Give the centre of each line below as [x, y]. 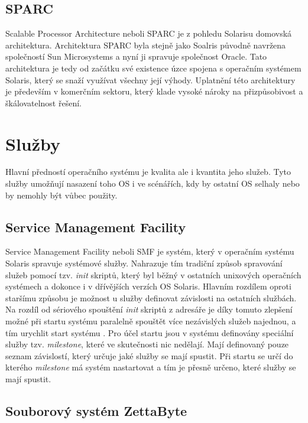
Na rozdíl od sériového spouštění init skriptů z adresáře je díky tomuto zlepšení [149, 309]
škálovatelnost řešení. [43, 103]
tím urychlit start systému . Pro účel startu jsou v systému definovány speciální [150, 332]
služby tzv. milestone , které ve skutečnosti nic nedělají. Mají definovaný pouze [147, 344]
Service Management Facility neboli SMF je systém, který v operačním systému [150, 251]
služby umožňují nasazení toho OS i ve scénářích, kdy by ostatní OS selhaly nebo [153, 183]
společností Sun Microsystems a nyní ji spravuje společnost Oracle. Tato [136, 56]
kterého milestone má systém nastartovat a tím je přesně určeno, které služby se [151, 367]
